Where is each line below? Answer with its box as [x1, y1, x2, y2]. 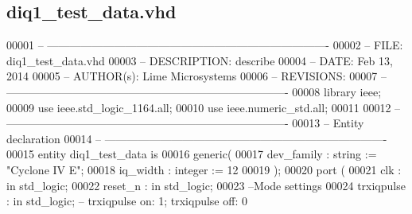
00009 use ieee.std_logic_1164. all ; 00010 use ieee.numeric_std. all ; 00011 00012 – [6, 99, 401, 115]
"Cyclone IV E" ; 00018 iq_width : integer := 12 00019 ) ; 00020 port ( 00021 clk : [6, 161, 402, 177]
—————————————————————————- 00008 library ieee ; [6, 83, 382, 99]
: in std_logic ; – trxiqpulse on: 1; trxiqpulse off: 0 [6, 193, 247, 209]
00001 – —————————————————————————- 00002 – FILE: [6, 37, 403, 53]
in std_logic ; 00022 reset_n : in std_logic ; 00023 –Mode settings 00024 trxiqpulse [6, 177, 406, 193]
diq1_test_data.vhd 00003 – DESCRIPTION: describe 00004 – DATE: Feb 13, [6, 52, 393, 68]
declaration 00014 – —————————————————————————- [6, 130, 387, 146]
